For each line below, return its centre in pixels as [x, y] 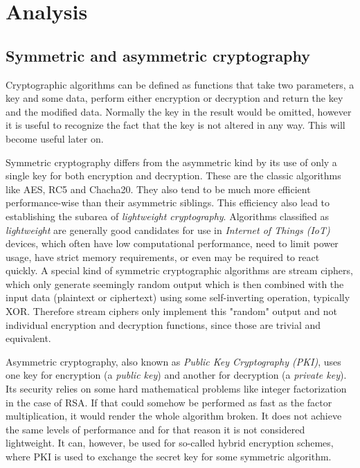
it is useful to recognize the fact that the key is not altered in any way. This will [175, 125]
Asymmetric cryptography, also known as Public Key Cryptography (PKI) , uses [173, 361]
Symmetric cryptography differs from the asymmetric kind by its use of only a [171, 162]
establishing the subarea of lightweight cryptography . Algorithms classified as [167, 216]
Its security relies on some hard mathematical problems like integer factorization [176, 389]
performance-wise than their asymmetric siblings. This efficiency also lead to [168, 202]
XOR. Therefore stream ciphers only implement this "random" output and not [171, 311]
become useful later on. [55, 138]
